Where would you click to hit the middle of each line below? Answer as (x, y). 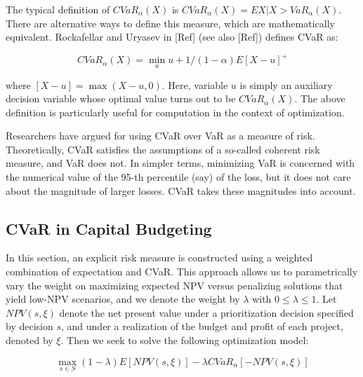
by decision (29, 326)
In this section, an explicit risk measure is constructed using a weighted (159, 258)
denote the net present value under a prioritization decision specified (206, 312)
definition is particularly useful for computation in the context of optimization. (175, 112)
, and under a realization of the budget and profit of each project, (202, 326)
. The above (320, 98)
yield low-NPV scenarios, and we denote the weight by (123, 299)
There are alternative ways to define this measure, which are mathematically (170, 23)
